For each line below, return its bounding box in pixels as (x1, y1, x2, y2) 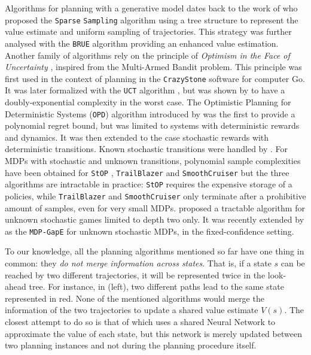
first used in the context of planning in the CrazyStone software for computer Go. (5, 72, 305, 84)
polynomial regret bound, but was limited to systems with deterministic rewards (5, 119, 300, 132)
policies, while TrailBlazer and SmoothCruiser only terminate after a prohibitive (5, 189, 306, 202)
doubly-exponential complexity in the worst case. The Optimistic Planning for (5, 96, 291, 108)
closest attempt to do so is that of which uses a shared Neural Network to (5, 315, 276, 327)
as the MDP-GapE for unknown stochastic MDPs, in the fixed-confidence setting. (5, 224, 294, 237)
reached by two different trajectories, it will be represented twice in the (5, 268, 266, 281)
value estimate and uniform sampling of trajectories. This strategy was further (5, 25, 292, 38)
